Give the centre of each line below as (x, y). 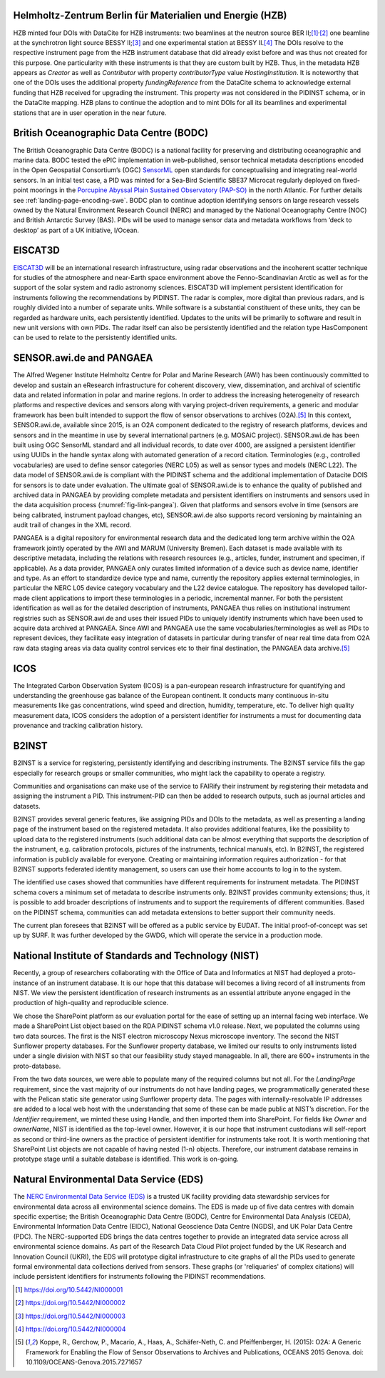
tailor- (359, 588)
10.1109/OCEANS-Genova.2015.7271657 (84, 1362)
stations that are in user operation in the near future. (90, 113)
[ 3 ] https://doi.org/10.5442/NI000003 (71, 1316)
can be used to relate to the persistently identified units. (95, 338)
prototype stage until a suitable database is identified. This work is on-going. (126, 1159)
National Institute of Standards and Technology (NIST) (136, 956)
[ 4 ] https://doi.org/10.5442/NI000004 (71, 1329)
